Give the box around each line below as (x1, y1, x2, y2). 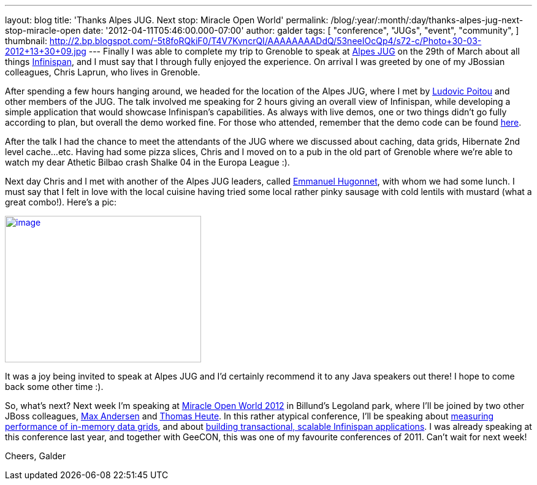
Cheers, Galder (5, 451, 66, 461)
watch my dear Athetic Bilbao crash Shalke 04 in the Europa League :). (5, 157, 290, 167)
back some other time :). (5, 381, 104, 392)
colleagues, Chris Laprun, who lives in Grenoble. (5, 67, 200, 77)
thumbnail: (5, 36, 47, 46)
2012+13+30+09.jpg (5, 46, 86, 56)
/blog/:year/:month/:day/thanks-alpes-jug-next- (330, 15, 524, 25)
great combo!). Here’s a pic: (5, 197, 117, 207)
